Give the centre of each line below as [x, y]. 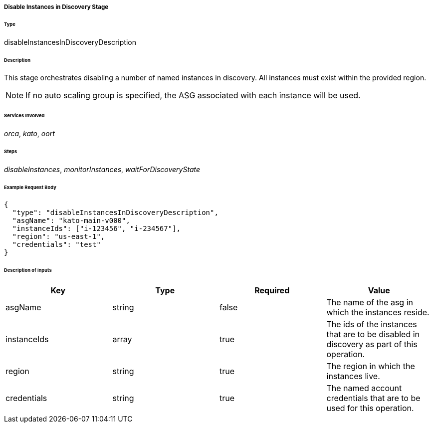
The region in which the [371, 366]
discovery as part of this [372, 344]
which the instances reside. [378, 313]
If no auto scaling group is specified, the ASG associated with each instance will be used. [193, 96]
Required [272, 291]
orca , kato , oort [29, 134]
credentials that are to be [373, 398]
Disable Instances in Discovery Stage [56, 7]
